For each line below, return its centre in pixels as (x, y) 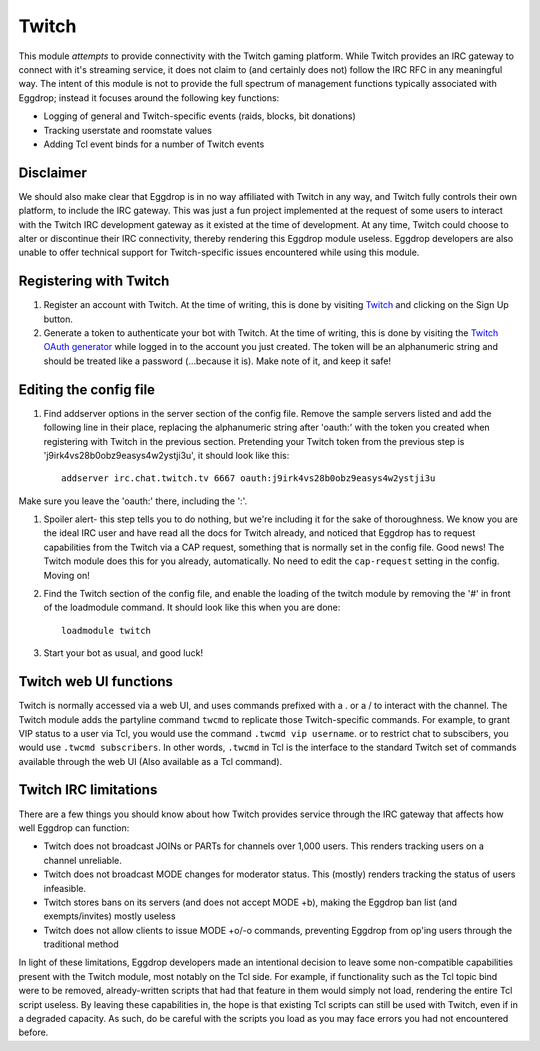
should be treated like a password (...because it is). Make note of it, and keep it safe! (217, 361)
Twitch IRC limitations (88, 790)
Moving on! (66, 575)
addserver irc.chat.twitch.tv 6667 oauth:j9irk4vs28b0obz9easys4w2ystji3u (248, 478)
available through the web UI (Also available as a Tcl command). (150, 761)
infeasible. (65, 888)
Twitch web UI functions (96, 681)
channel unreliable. (82, 860)
